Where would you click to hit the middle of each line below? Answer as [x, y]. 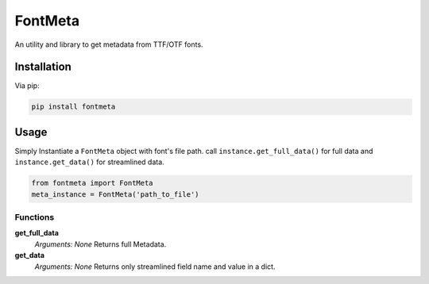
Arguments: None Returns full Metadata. [100, 244]
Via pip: [27, 86]
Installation [43, 67]
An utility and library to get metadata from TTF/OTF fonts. [109, 44]
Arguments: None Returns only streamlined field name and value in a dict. [155, 267]
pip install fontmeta [73, 107]
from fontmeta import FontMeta [93, 183]
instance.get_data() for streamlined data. [89, 162]
